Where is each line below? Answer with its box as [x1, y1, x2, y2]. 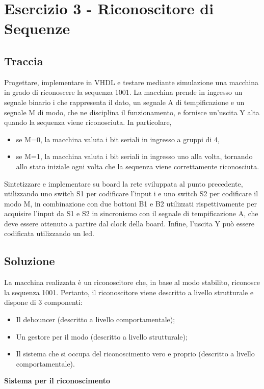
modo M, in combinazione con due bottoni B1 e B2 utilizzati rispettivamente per [4, 198, 257, 209]
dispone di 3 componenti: [4, 297, 83, 307]
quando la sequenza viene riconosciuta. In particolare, [4, 117, 172, 127]
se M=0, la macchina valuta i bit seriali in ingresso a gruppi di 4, [16, 134, 220, 144]
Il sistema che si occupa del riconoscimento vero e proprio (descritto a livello [16, 348, 255, 359]
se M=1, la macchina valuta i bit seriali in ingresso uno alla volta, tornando [16, 151, 253, 162]
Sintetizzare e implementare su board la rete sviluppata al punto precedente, [4, 178, 243, 189]
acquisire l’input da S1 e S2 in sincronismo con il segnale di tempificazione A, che [4, 208, 258, 219]
